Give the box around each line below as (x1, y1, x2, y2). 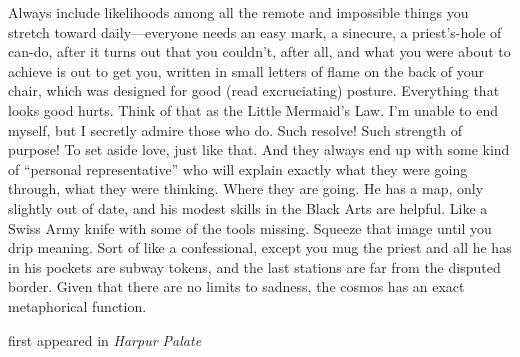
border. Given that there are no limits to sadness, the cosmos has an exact (8, 276, 465, 297)
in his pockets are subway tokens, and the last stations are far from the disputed (8, 256, 501, 277)
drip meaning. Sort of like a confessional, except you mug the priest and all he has (8, 237, 512, 258)
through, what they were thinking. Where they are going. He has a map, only (8, 178, 484, 199)
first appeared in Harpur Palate (8, 329, 202, 350)
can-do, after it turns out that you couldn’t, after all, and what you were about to (8, 41, 511, 62)
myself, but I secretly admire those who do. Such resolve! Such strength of (8, 119, 462, 140)
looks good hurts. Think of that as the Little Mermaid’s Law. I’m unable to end (8, 99, 499, 120)
